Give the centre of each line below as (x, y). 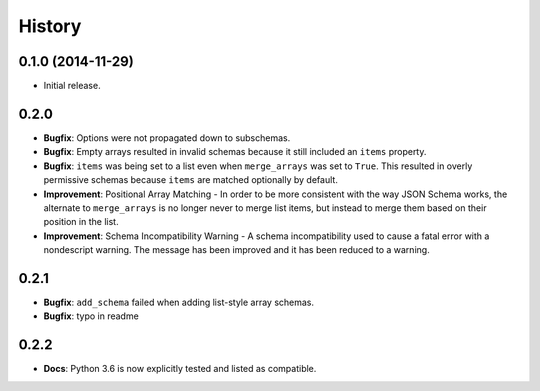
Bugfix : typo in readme (91, 316)
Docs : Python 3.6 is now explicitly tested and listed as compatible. (180, 369)
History (50, 26)
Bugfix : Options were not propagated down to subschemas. (167, 137)
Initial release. (72, 86)
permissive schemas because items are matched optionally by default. (191, 180)
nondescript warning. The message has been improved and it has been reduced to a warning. (236, 250)
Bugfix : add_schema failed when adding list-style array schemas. (179, 302)
